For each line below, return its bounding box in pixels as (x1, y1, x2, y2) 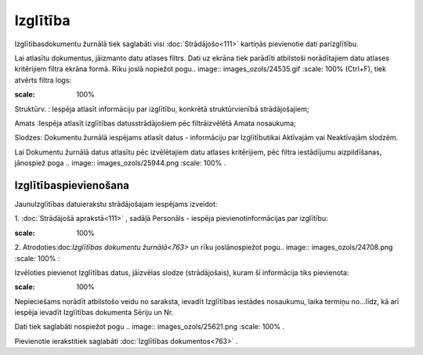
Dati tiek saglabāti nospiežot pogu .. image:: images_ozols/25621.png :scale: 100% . (14, 322, 285, 331)
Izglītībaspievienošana (14, 179, 129, 192)
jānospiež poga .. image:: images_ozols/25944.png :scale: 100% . (14, 158, 226, 168)
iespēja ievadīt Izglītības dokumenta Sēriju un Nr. (14, 308, 174, 317)
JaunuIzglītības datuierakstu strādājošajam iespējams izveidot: (14, 199, 218, 208)
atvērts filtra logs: (14, 75, 72, 85)
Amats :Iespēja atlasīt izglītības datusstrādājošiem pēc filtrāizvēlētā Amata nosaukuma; (14, 118, 297, 128)
